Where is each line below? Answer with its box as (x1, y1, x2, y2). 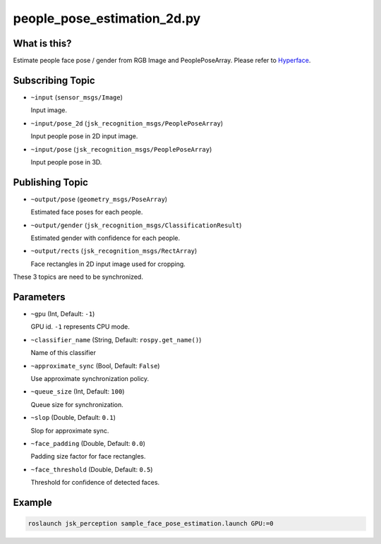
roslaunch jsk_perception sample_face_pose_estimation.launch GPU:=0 (28, 519, 274, 528)
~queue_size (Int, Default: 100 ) (30, 387, 125, 396)
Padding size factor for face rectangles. (30, 452, 146, 461)
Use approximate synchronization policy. (30, 375, 150, 383)
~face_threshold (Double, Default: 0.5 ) (30, 465, 153, 473)
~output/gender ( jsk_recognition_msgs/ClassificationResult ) (30, 221, 242, 229)
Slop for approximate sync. (30, 426, 109, 435)
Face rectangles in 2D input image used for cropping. (30, 260, 186, 268)
